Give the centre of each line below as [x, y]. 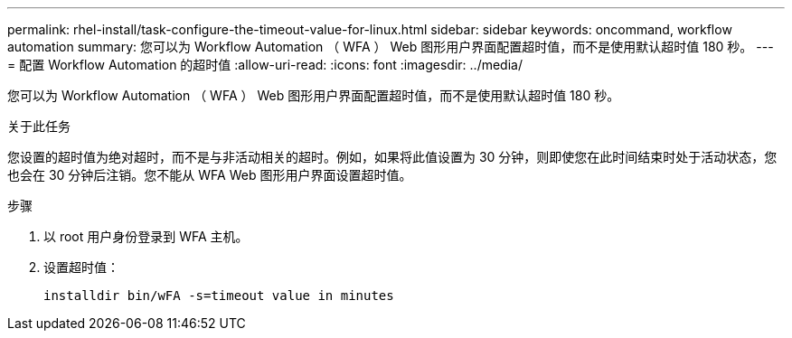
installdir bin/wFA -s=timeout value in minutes [219, 296]
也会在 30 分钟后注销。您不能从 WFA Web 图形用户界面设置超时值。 [210, 175]
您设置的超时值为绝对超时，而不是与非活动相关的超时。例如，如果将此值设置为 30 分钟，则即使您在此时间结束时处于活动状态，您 [392, 157]
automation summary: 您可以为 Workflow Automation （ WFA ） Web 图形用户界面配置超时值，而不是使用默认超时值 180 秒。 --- [391, 47]
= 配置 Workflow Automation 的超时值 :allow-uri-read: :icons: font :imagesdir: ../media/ [265, 65]
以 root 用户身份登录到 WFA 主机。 [146, 236]
